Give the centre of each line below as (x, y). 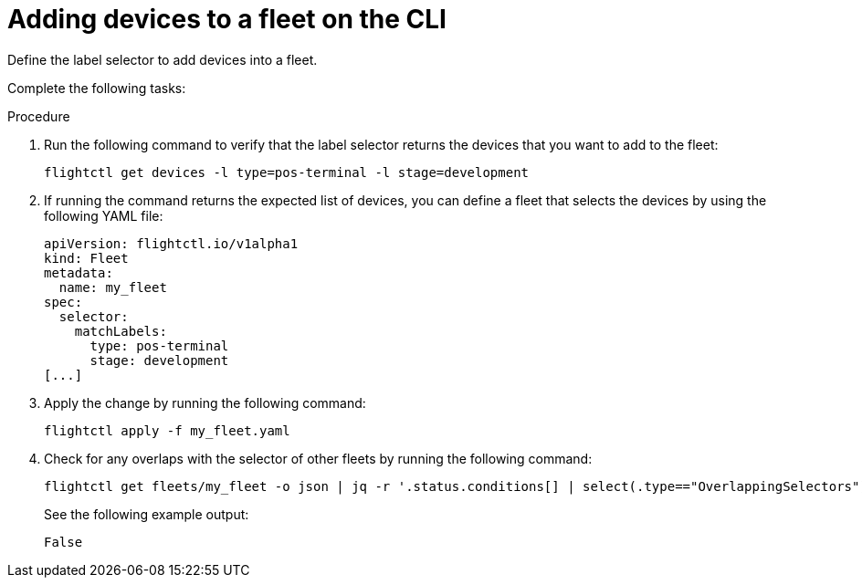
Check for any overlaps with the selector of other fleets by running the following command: (318, 458)
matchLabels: (121, 331)
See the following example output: (147, 514)
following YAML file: (104, 215)
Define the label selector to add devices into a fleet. (163, 59)
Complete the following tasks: (97, 88)
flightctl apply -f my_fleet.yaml (167, 430)
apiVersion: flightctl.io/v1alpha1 (171, 243)
